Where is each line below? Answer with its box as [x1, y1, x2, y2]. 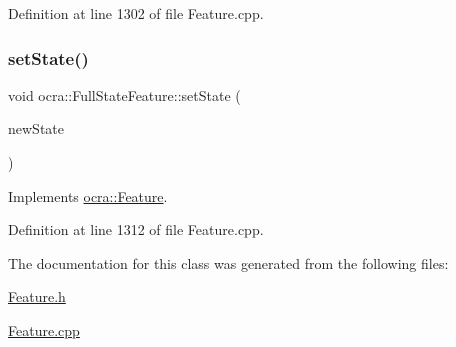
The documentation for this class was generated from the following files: [8, 252, 449, 273]
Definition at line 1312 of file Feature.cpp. [8, 219, 264, 240]
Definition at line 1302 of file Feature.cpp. [8, 3, 264, 23]
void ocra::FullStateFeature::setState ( [8, 84, 241, 105]
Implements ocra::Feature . [8, 185, 168, 206]
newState [8, 118, 64, 139]
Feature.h [8, 286, 66, 307]
